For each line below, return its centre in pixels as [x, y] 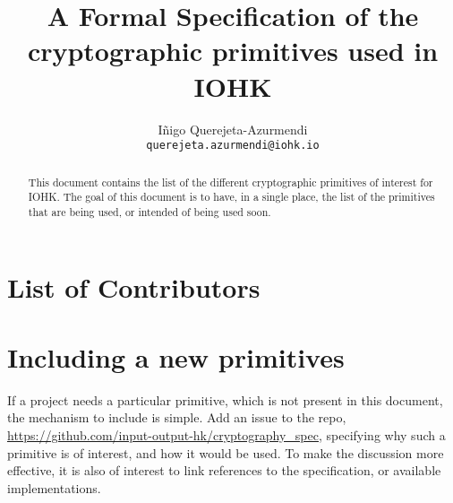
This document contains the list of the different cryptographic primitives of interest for [231, 182]
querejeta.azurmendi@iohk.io [233, 146]
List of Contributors [134, 286]
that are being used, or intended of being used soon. [150, 211]
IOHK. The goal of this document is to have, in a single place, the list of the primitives [231, 197]
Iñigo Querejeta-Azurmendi [233, 129]
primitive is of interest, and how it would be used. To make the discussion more [226, 452]
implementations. [54, 487]
